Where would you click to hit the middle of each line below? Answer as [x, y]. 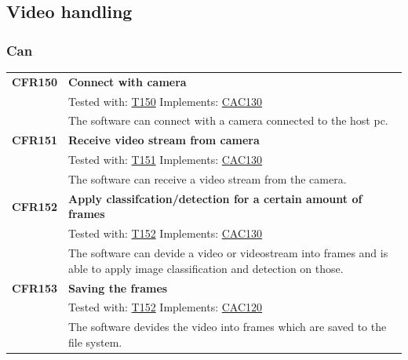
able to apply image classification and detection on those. [206, 268]
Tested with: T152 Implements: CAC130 [166, 233]
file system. [95, 342]
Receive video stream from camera [164, 140]
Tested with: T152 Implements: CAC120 [166, 307]
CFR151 [35, 140]
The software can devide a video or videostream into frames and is [228, 253]
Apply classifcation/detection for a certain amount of [215, 198]
